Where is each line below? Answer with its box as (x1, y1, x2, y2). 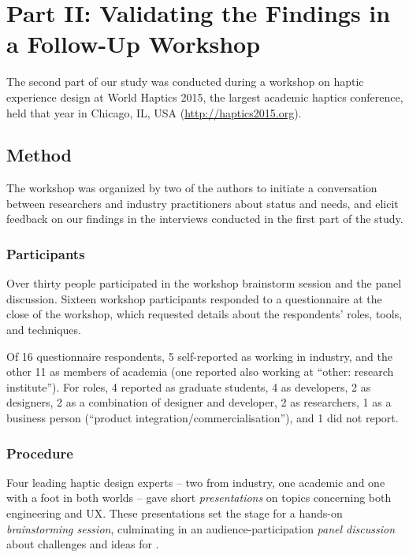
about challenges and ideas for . (6, 536, 159, 552)
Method (6, 143, 72, 167)
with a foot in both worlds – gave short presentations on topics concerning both (6, 489, 392, 506)
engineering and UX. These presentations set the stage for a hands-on (6, 505, 343, 522)
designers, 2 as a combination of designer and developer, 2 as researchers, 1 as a (6, 394, 392, 410)
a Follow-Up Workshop (6, 28, 261, 60)
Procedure (6, 443, 73, 462)
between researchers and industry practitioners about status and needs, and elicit (6, 195, 399, 211)
